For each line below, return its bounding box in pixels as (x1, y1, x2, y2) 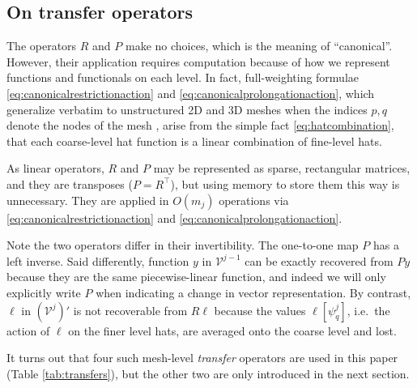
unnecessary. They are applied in (6, 191, 169, 208)
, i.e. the (347, 301, 390, 318)
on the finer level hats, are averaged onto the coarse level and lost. (68, 322, 397, 339)
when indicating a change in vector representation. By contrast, (96, 284, 411, 301)
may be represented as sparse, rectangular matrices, (153, 160, 411, 177)
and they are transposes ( (6, 175, 133, 192)
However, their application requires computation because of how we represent (6, 53, 390, 70)
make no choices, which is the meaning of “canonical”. (125, 37, 393, 54)
